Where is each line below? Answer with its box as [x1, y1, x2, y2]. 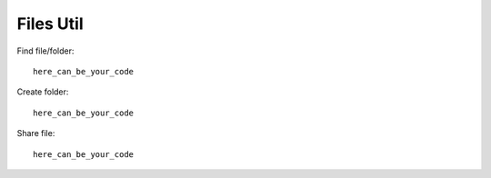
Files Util [16, 14, 84, 34]
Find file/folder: [16, 45, 75, 56]
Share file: [16, 128, 55, 139]
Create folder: [16, 86, 69, 97]
